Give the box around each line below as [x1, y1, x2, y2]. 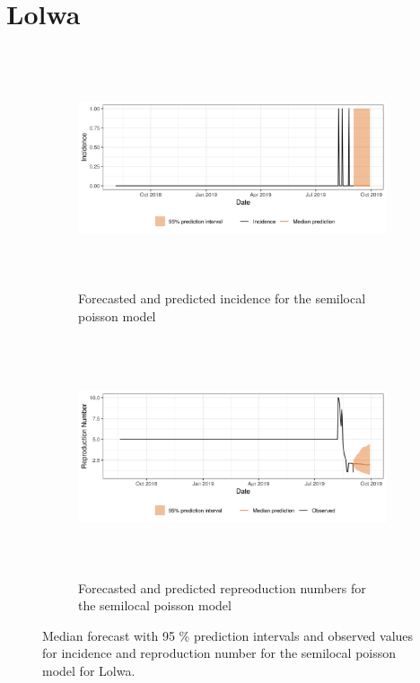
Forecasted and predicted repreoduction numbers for [78, 578, 366, 597]
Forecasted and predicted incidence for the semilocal [78, 289, 366, 308]
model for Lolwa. [42, 661, 136, 679]
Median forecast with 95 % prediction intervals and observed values [42, 626, 414, 644]
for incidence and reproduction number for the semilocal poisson [42, 644, 397, 662]
